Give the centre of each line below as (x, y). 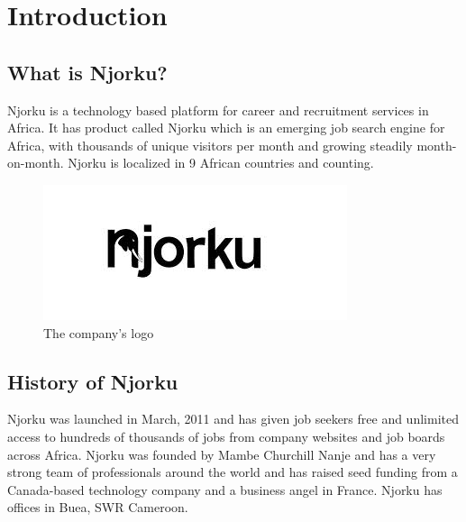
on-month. (36, 163)
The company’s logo (99, 332)
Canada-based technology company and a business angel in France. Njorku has (225, 489)
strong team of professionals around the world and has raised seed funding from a (233, 472)
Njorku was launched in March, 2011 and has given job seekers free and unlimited (233, 419)
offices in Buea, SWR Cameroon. (98, 507)
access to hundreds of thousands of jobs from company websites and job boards (226, 436)
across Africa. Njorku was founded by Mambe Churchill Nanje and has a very (222, 454)
